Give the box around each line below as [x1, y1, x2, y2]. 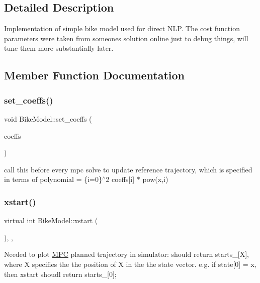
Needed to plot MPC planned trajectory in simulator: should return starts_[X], [4, 249, 249, 259]
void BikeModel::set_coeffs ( [4, 113, 92, 124]
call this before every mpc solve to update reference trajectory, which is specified [4, 164, 252, 174]
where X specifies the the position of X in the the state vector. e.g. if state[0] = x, [4, 258, 256, 269]
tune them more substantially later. [4, 43, 114, 53]
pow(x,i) [142, 174, 168, 184]
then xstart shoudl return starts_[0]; [4, 268, 117, 279]
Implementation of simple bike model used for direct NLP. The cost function [4, 23, 240, 34]
